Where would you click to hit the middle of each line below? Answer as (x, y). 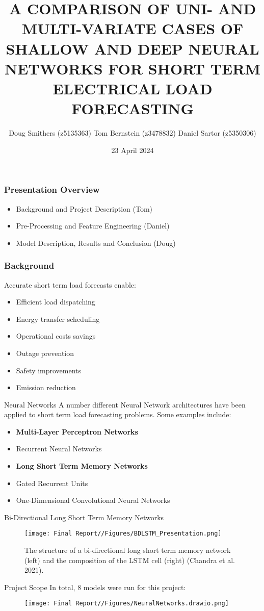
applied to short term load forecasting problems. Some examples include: (118, 414)
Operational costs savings (56, 336)
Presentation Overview (52, 189)
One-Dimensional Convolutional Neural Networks (93, 500)
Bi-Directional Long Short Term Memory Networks (84, 517)
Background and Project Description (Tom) (84, 208)
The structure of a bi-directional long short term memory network (128, 550)
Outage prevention (45, 353)
